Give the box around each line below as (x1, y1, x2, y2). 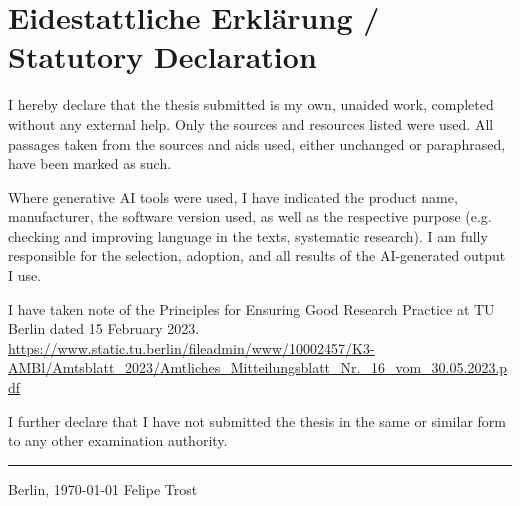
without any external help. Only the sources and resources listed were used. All (8, 113, 494, 134)
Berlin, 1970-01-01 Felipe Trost (8, 478, 198, 499)
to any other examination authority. (8, 430, 228, 451)
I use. (8, 265, 42, 286)
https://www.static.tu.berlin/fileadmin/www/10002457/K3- (8, 337, 375, 358)
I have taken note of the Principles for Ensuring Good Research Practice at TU (8, 298, 495, 319)
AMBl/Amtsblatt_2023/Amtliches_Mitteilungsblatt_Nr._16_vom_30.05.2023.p (8, 357, 508, 378)
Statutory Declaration (8, 36, 317, 77)
